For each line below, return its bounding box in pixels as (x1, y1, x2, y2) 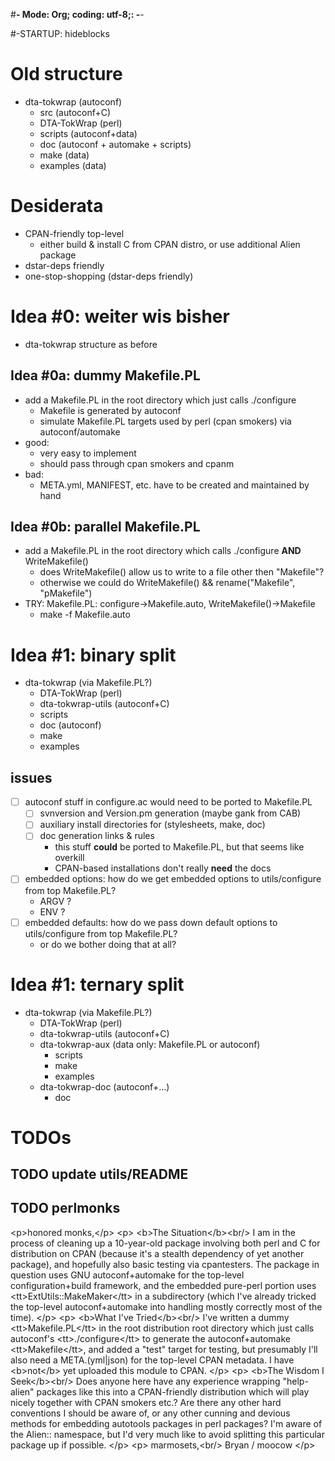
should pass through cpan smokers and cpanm (39, 457, 235, 469)
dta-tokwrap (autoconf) (24, 95, 123, 108)
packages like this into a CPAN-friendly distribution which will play (36, 1385, 310, 1398)
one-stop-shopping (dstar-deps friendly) (24, 270, 194, 282)
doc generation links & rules (39, 830, 155, 842)
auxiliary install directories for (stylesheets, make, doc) (39, 819, 266, 831)
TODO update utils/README (10, 1166, 189, 1183)
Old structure (10, 63, 123, 86)
